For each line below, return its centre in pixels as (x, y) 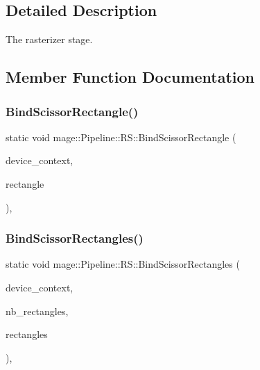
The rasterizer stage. (49, 39)
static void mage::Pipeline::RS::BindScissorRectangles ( (123, 264)
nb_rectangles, (37, 311)
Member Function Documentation (130, 77)
